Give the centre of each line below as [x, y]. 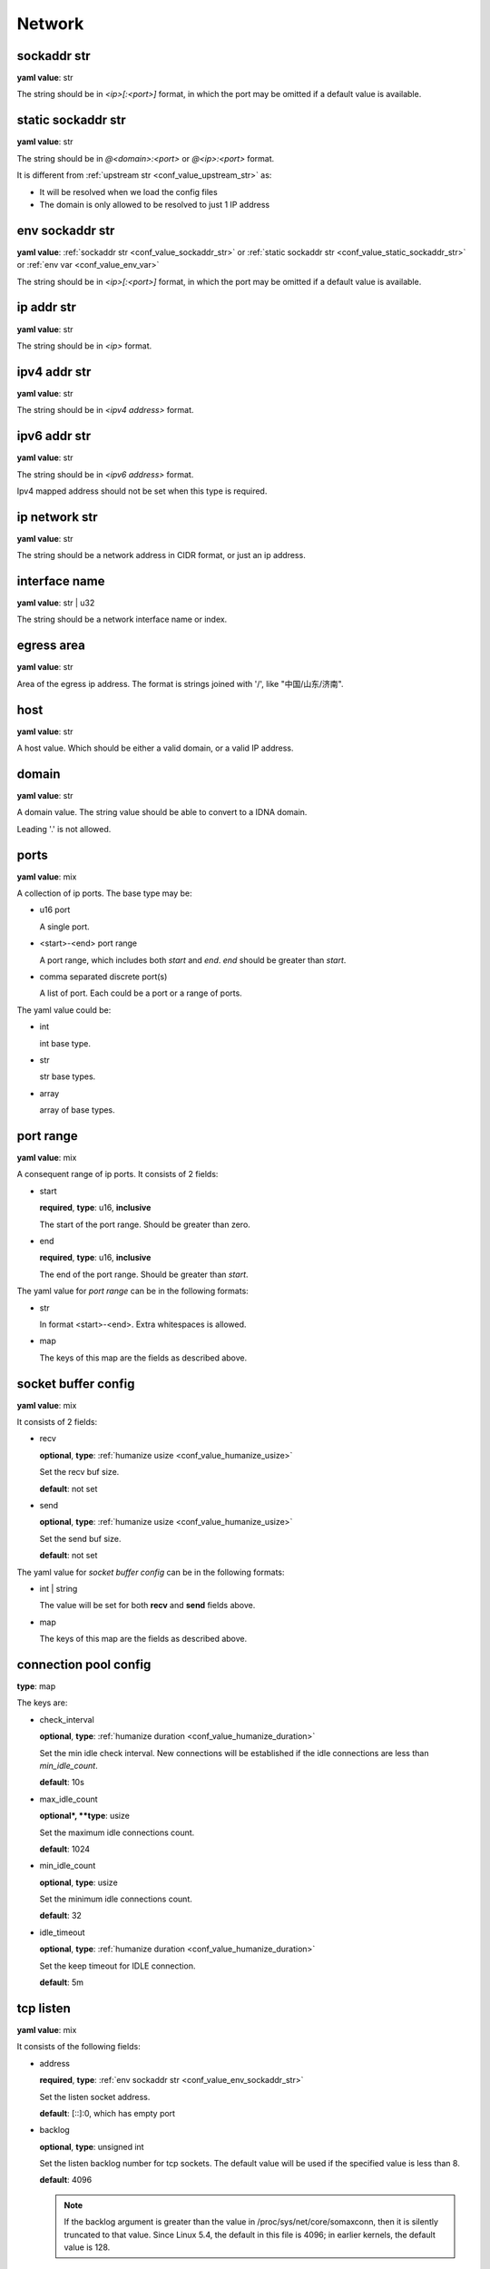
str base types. [68, 1076]
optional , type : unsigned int [92, 2146]
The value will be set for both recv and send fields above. [147, 1606]
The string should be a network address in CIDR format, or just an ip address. [161, 555]
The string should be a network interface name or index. [122, 619]
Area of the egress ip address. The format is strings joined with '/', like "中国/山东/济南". [180, 683]
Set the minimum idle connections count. [116, 1899]
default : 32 [60, 1916]
